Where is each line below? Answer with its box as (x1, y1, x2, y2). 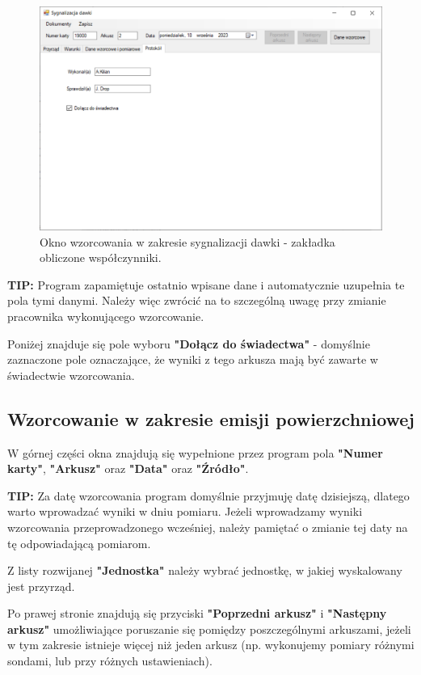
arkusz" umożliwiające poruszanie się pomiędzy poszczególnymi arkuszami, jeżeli (7, 620, 411, 637)
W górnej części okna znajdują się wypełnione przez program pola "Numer (7, 444, 383, 461)
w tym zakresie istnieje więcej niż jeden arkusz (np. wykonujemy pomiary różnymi (7, 636, 415, 653)
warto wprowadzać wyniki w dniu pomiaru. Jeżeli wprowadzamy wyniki (7, 503, 363, 520)
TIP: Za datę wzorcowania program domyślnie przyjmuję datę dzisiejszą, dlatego (7, 487, 410, 504)
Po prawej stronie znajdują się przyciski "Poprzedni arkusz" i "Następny (7, 605, 387, 622)
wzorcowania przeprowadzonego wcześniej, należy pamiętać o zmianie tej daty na (7, 518, 408, 535)
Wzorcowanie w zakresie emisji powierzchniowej (7, 406, 415, 431)
